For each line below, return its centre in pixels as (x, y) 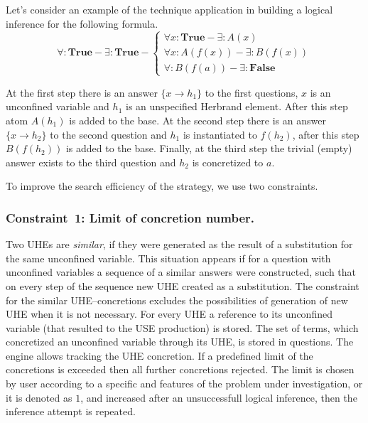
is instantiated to (220, 134)
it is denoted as (39, 397)
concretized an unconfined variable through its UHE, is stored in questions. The (180, 342)
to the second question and (108, 134)
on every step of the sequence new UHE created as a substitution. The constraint (183, 285)
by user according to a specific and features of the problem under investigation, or (184, 384)
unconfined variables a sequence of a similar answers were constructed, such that (181, 272)
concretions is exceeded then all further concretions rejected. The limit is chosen (180, 369)
